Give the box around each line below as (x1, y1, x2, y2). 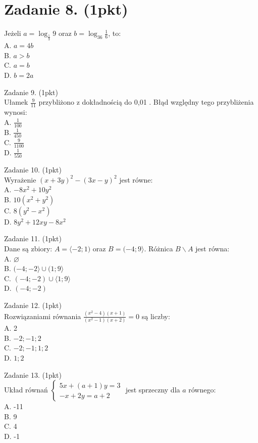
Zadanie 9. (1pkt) (4, 86, 58, 97)
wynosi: (4, 107, 27, 117)
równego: (188, 384, 216, 395)
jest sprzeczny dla (125, 384, 180, 395)
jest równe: (119, 174, 153, 185)
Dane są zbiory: (4, 243, 53, 253)
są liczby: (141, 311, 170, 321)
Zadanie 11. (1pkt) (4, 233, 62, 244)
